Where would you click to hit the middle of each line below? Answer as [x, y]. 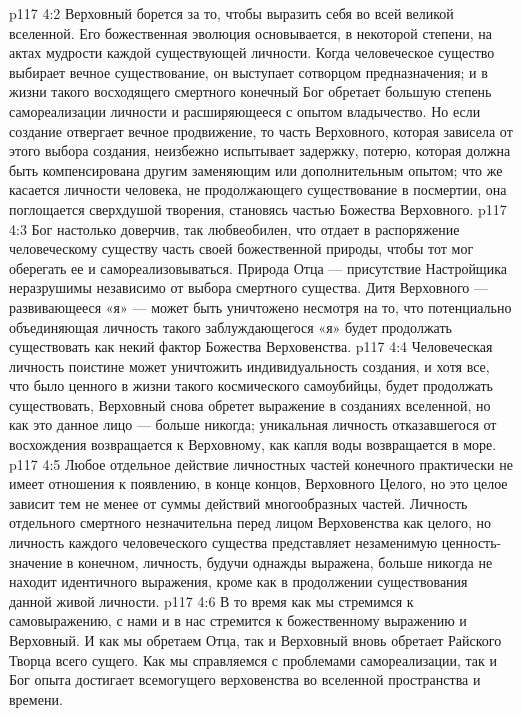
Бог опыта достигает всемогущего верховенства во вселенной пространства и [245, 679]
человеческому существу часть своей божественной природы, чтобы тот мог [241, 248]
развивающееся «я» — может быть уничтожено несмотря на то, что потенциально [260, 306]
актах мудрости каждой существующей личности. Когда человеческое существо [252, 52]
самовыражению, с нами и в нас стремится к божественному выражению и [238, 620]
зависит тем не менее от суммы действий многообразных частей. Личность [238, 502]
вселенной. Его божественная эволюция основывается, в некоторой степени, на [250, 32]
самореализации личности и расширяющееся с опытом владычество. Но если [245, 110]
